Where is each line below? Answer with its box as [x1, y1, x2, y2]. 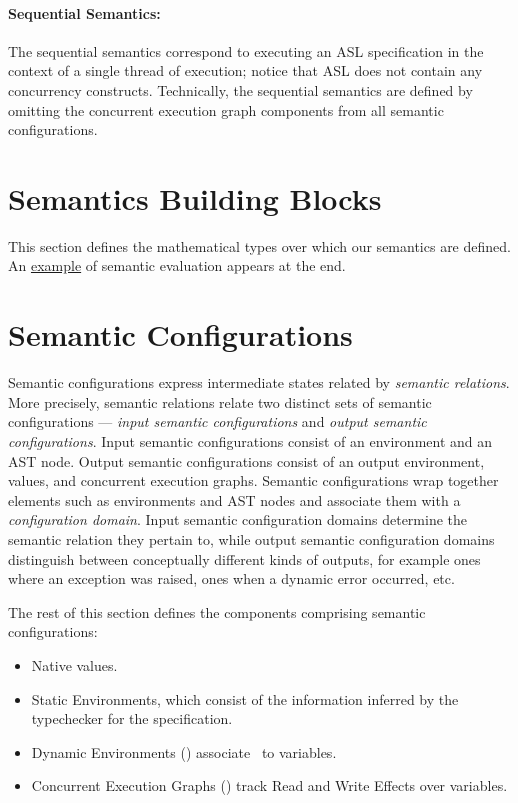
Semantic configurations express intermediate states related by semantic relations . [8, 372, 510, 393]
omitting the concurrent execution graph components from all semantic [8, 99, 444, 120]
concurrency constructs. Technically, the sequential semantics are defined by [8, 79, 473, 100]
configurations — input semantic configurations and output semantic [8, 411, 427, 432]
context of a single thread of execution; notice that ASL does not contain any [8, 60, 483, 81]
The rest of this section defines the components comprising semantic [8, 601, 426, 622]
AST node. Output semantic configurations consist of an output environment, [8, 450, 485, 471]
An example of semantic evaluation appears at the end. [8, 255, 346, 276]
